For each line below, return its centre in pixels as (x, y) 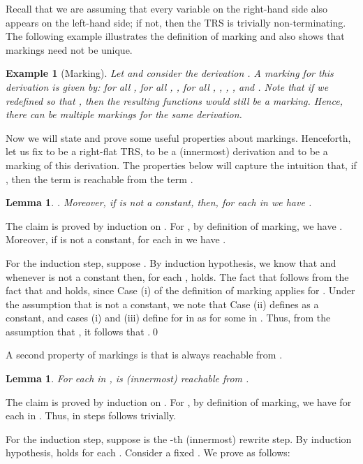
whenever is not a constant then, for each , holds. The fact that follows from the (177, 276)
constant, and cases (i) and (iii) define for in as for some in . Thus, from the (168, 318)
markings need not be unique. (69, 49)
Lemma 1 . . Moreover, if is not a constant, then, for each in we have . (159, 202)
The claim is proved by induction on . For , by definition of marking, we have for (179, 401)
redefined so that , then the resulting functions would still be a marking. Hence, (174, 100)
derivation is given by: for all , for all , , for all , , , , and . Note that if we (167, 86)
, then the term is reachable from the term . (99, 179)
